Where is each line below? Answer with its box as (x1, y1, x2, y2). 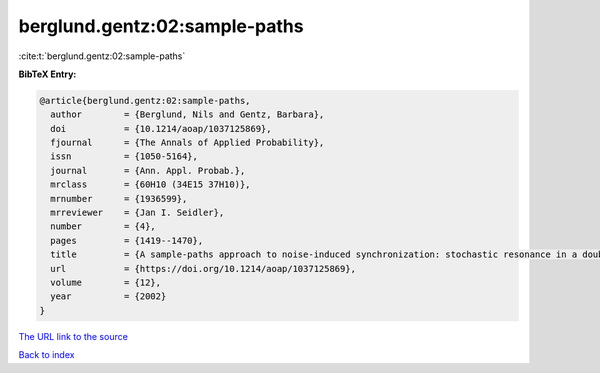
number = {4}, (50, 221, 157, 232)
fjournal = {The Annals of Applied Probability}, (50, 137, 325, 149)
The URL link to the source (18, 330, 129, 342)
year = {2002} (50, 291, 167, 302)
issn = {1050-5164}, (50, 151, 199, 162)
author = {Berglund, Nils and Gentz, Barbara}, (50, 109, 325, 120)
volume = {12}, (50, 277, 162, 288)
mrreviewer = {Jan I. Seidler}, (50, 207, 225, 219)
